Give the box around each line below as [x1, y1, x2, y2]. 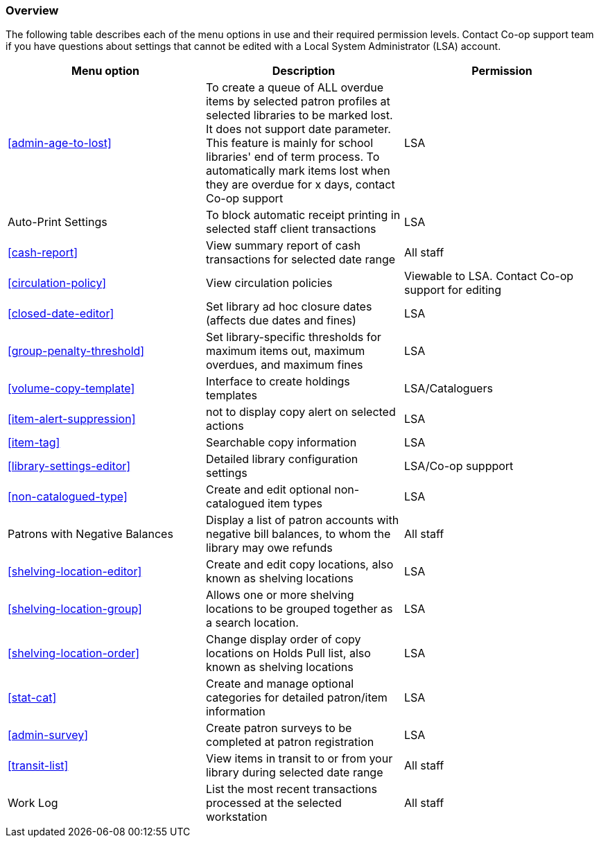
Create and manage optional [205, 677, 354, 691]
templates [205, 388, 257, 403]
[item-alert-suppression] [8, 412, 136, 426]
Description [272, 64, 336, 78]
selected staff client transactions [205, 222, 376, 236]
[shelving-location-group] [8, 602, 142, 616]
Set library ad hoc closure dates [205, 299, 372, 314]
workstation [205, 810, 268, 824]
